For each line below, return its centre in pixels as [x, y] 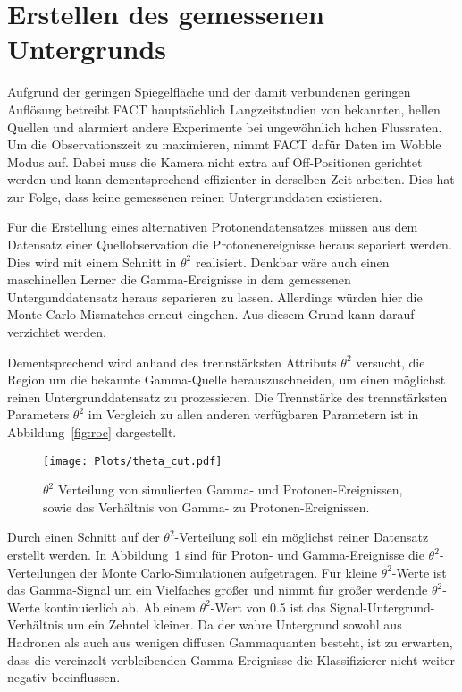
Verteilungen [42, 572]
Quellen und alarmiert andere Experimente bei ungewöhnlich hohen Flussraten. [225, 127]
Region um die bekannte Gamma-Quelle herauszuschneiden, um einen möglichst [227, 380]
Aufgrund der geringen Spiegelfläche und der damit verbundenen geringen [209, 92]
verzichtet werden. [57, 332]
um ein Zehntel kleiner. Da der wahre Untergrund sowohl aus [235, 624]
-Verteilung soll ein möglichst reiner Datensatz [302, 537]
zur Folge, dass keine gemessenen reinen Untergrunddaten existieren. [195, 196]
